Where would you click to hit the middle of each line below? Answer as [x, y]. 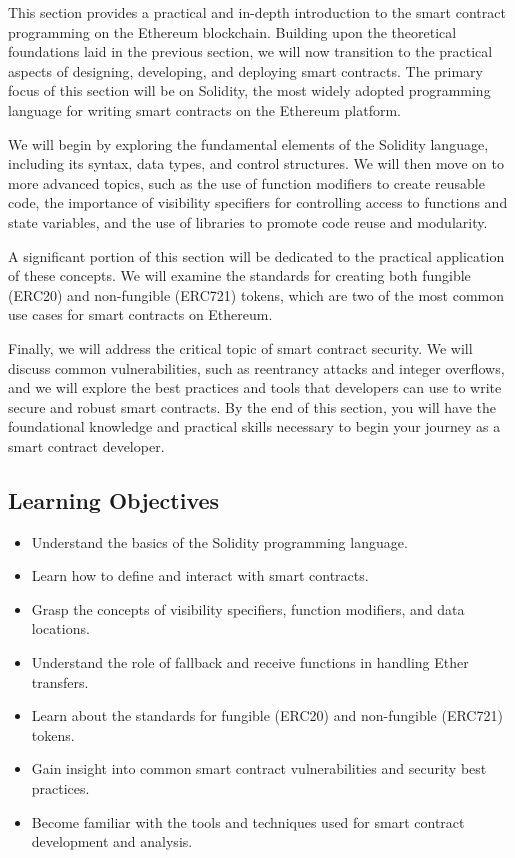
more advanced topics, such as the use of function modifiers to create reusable [246, 182]
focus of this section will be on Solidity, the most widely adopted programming [249, 90]
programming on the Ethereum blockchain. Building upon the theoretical [232, 31]
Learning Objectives [114, 499]
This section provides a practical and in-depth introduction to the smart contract [257, 12]
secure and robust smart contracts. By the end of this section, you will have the [252, 406]
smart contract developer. [86, 445]
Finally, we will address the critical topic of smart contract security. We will [240, 347]
